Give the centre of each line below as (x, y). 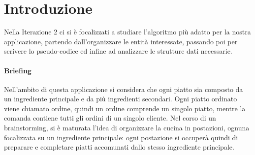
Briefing (18, 70)
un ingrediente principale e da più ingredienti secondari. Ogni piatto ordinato (121, 99)
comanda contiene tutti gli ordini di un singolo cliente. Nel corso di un (110, 118)
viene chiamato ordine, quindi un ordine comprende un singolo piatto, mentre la (125, 108)
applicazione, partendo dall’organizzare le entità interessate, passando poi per (121, 41)
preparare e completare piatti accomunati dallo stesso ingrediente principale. (119, 147)
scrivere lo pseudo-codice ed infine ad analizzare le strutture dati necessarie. (118, 51)
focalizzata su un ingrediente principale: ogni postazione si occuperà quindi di (121, 137)
